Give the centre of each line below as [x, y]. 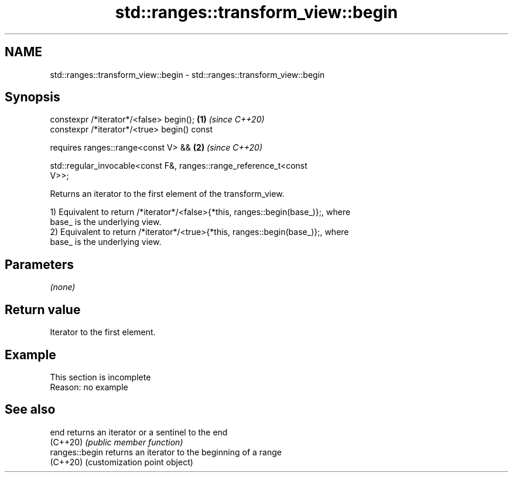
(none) [63, 287]
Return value [43, 309]
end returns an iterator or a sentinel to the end [139, 432]
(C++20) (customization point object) [122, 462]
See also [30, 410]
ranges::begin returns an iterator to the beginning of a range [166, 452]
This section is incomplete [100, 377]
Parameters [39, 264]
